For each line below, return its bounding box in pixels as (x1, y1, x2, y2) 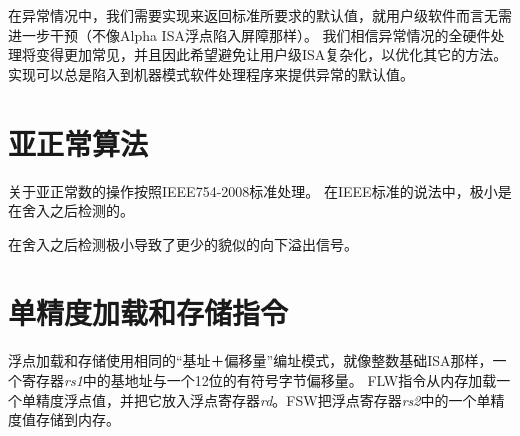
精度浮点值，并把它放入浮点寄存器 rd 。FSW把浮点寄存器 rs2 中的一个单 (35, 389, 491, 410)
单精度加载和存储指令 (8, 292, 289, 333)
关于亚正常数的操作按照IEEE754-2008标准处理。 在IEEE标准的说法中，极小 (8, 180, 498, 201)
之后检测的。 (49, 200, 134, 221)
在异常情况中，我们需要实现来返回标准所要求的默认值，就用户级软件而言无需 (8, 5, 512, 25)
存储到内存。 (35, 409, 120, 430)
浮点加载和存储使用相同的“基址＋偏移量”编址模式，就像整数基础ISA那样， (8, 350, 493, 371)
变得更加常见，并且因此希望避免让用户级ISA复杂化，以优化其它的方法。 (35, 44, 508, 65)
